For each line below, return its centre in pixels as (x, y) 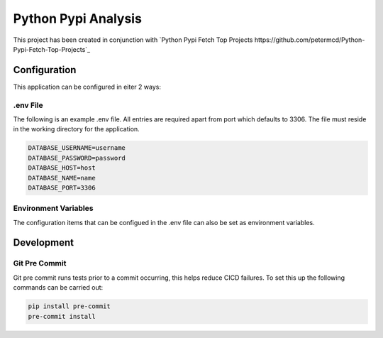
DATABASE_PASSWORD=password (77, 158)
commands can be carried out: (58, 288)
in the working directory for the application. (76, 129)
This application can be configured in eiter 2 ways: (87, 87)
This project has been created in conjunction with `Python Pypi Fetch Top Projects (133, 40)
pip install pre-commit (70, 306)
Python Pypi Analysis (77, 18)
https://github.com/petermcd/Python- (310, 40)
